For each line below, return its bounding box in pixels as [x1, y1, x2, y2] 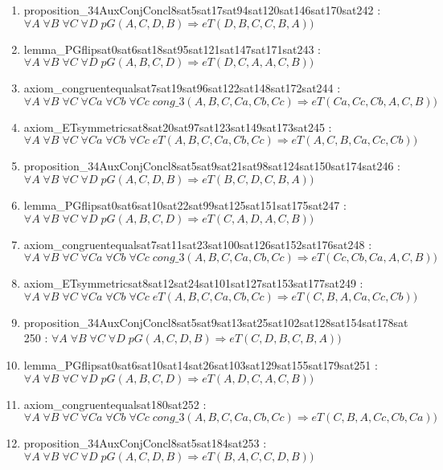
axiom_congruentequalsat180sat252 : [23, 395, 207, 412]
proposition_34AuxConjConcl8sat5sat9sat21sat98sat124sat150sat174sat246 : [23, 157, 400, 174]
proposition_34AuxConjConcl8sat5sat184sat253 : [23, 435, 267, 452]
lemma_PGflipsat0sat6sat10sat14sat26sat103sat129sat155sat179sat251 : [23, 356, 378, 373]
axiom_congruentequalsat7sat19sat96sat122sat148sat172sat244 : [23, 80, 341, 96]
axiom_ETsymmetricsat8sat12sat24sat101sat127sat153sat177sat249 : [23, 275, 363, 292]
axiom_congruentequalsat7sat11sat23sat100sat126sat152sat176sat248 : [23, 235, 372, 252]
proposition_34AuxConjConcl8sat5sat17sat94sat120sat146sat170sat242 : [23, 2, 381, 18]
